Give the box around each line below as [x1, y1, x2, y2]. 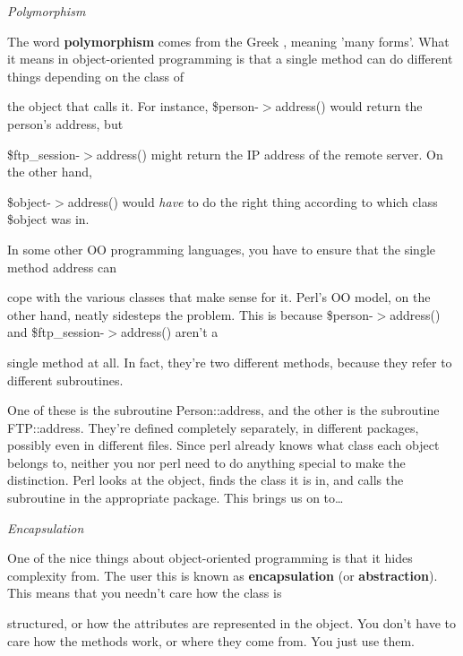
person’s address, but [7, 114, 124, 133]
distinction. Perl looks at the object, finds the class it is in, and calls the [7, 470, 404, 489]
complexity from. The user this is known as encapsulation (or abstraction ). [7, 565, 438, 584]
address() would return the [275, 97, 423, 116]
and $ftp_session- [7, 323, 105, 341]
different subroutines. [7, 370, 124, 389]
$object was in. [7, 210, 90, 229]
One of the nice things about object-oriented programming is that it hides [7, 548, 413, 567]
